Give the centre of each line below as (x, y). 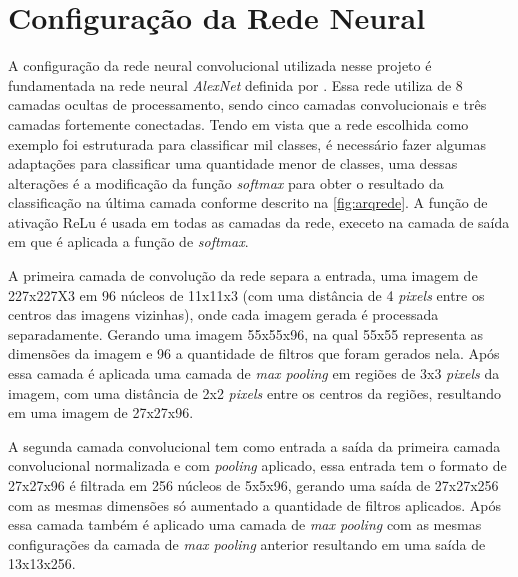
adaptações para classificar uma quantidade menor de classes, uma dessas (233, 163)
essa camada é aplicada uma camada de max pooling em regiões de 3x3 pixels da (254, 373)
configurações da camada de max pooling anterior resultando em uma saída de (247, 543)
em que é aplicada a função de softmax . (128, 241)
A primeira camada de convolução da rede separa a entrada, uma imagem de (243, 275)
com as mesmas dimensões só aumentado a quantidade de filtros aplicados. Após (255, 504)
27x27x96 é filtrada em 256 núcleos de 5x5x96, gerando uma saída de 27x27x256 (253, 485)
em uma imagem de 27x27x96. (101, 412)
